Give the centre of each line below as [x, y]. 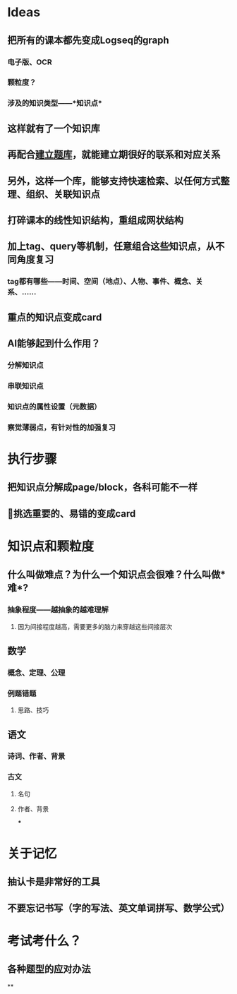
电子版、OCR [30, 62]
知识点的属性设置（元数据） [54, 407]
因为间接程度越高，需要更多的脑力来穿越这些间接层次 [95, 626]
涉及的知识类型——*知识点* [55, 103]
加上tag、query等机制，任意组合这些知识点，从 [111, 247]
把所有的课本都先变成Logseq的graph [88, 40]
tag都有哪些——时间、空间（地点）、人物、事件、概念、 [102, 282]
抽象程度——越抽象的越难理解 [58, 610]
